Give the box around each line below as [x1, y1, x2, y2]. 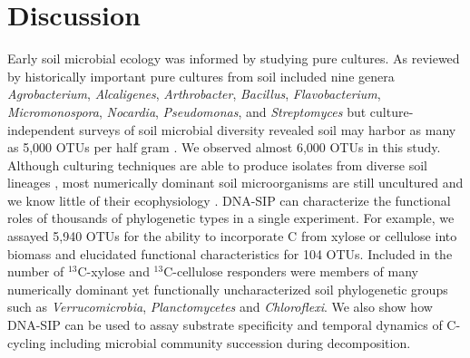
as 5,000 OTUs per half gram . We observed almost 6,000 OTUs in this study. [7, 138, 441, 157]
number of [7, 262, 64, 281]
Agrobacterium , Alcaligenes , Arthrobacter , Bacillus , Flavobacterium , [7, 84, 381, 103]
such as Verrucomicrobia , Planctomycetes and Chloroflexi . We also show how [7, 297, 433, 316]
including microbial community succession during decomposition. [50, 333, 411, 352]
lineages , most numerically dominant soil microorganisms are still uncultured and [7, 173, 464, 192]
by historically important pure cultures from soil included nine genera [7, 66, 395, 85]
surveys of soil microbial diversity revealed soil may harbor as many [79, 120, 456, 139]
